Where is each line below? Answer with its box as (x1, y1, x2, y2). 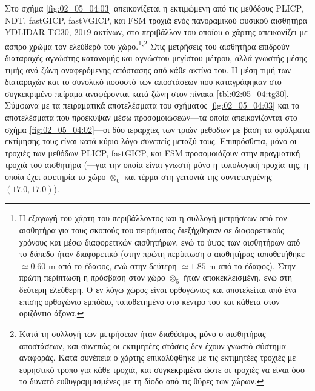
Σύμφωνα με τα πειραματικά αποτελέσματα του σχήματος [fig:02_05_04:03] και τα (5, 99, 300, 112)
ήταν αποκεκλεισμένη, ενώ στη (184, 271, 293, 284)
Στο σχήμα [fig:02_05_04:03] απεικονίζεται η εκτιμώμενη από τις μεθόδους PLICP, (5, 2, 303, 14)
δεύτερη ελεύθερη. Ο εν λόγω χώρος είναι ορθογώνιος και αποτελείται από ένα (19, 283, 297, 296)
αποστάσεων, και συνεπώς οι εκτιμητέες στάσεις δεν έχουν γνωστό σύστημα (19, 339, 286, 352)
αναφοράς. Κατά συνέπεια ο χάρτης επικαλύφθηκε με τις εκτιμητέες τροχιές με (19, 351, 296, 364)
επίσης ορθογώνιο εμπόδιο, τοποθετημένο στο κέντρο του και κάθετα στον (19, 295, 280, 307)
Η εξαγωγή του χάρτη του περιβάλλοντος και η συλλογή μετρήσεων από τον (19, 212, 287, 224)
